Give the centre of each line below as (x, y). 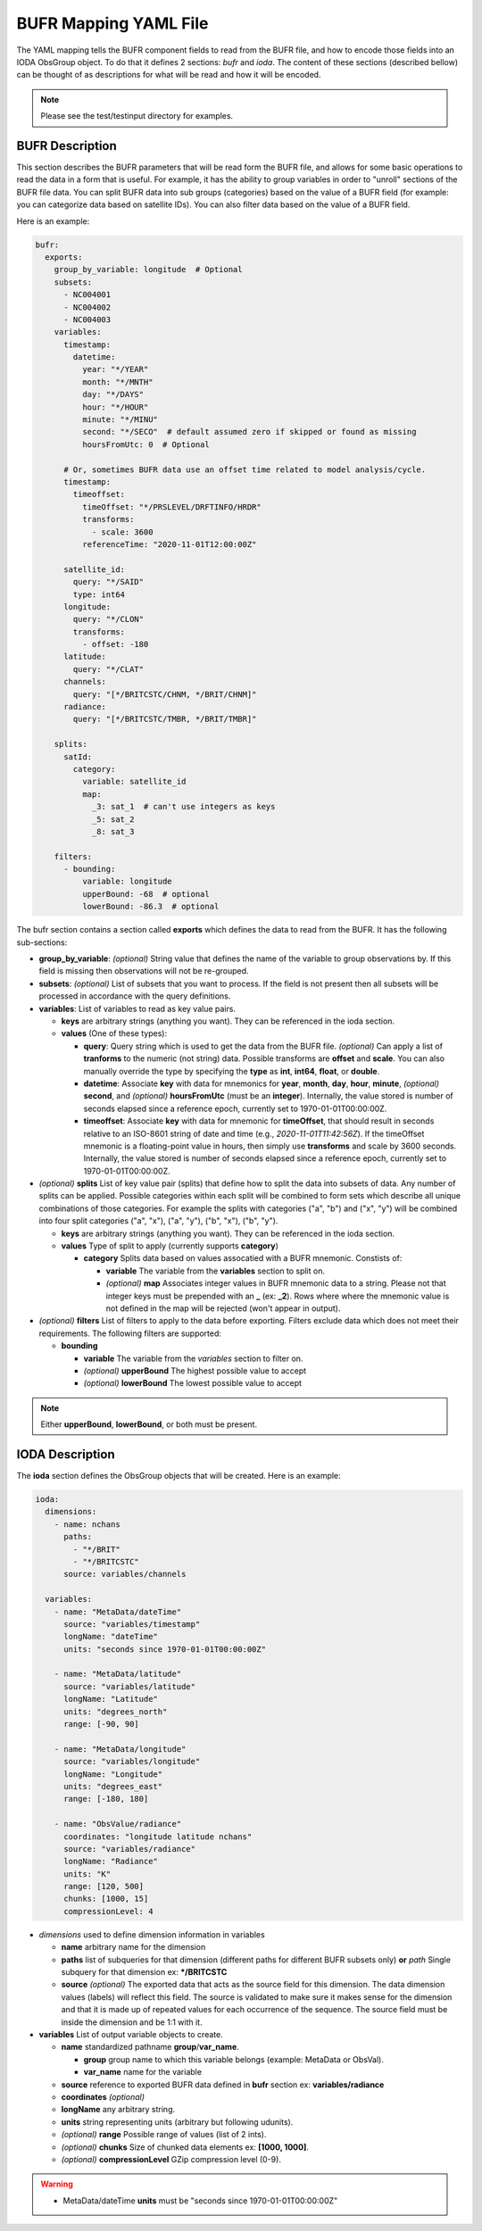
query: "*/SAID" (108, 582)
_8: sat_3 (113, 831)
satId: (78, 757)
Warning (57, 2184)
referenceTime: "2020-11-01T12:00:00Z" (169, 544)
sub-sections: (42, 942)
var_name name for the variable (143, 2072)
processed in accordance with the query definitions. (135, 996)
